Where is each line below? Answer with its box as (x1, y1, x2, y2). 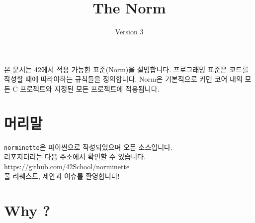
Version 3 (115, 26, 144, 37)
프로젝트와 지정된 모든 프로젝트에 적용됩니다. (20, 83, 160, 94)
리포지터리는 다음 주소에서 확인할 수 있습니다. (4, 151, 146, 162)
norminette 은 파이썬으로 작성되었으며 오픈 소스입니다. (4, 141, 172, 152)
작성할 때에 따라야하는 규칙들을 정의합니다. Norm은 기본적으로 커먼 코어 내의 (4, 74, 243, 84)
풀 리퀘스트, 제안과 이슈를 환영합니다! (4, 171, 120, 181)
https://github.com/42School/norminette (4, 161, 130, 171)
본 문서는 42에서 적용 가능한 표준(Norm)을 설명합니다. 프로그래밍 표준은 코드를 (4, 64, 249, 74)
